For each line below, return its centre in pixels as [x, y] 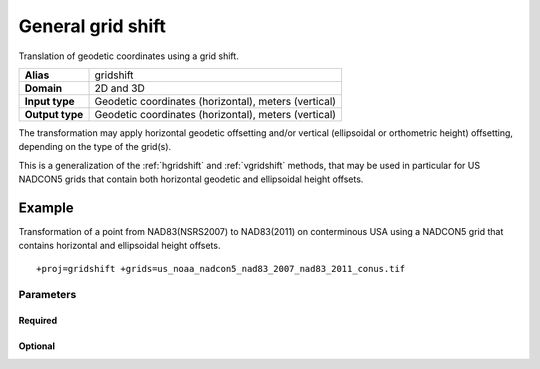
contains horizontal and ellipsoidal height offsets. [119, 246]
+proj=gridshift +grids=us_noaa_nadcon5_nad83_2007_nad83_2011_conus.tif [221, 268]
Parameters [47, 294]
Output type [54, 114]
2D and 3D [119, 88]
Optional [36, 346]
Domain [43, 88]
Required [38, 321]
